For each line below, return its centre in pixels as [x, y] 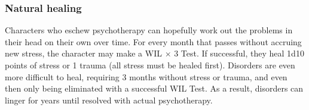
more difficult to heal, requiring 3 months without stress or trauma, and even [146, 76]
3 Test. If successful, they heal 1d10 [239, 53]
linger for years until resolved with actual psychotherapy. [109, 100]
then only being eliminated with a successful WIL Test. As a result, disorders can [154, 88]
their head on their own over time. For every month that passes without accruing [153, 41]
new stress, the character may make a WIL [83, 53]
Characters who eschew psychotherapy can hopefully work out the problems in [149, 30]
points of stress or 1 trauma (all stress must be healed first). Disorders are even [150, 65]
